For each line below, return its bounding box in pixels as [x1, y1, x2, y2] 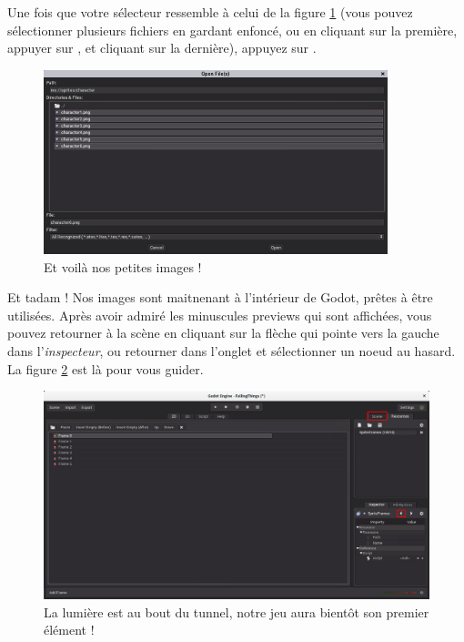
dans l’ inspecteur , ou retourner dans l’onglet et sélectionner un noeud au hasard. [7, 341, 456, 360]
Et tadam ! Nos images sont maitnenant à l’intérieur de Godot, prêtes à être [7, 288, 433, 307]
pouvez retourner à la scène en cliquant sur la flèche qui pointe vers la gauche [7, 323, 439, 342]
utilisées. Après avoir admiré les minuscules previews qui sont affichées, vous [7, 305, 432, 324]
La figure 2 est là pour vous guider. [7, 359, 204, 378]
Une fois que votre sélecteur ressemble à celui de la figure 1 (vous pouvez [7, 3, 413, 21]
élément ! [44, 620, 95, 639]
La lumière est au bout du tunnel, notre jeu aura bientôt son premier [44, 602, 429, 621]
